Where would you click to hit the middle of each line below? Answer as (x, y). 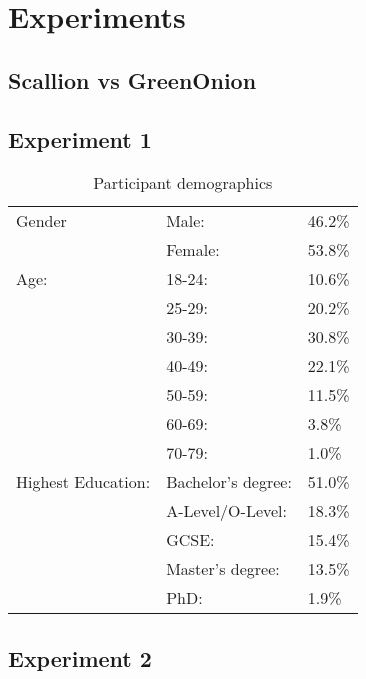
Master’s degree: (223, 569)
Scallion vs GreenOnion (132, 79)
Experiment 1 (80, 138)
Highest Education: (83, 482)
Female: (193, 250)
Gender (41, 221)
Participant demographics (183, 183)
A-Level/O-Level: (226, 511)
